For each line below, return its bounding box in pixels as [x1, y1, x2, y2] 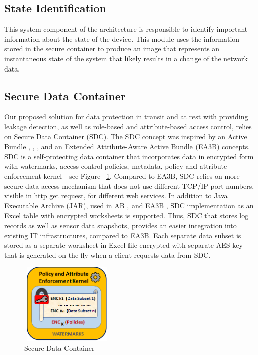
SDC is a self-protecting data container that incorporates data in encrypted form [4, 151, 254, 161]
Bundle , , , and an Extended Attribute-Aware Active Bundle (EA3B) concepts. [4, 141, 250, 152]
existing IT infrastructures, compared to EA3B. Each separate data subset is [4, 230, 241, 240]
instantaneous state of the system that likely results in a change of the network [4, 53, 248, 63]
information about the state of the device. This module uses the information [4, 33, 240, 44]
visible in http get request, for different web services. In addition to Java [4, 190, 228, 201]
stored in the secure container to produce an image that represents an [4, 43, 220, 54]
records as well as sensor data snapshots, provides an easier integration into [4, 220, 237, 230]
